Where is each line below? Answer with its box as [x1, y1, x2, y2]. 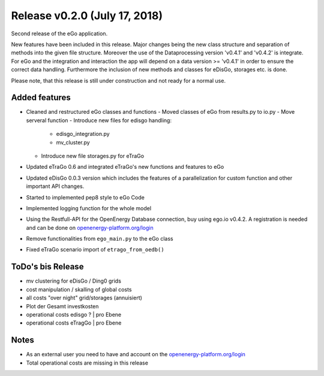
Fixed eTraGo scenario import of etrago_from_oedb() [26, 246, 164, 253]
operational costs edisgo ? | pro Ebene [26, 311, 122, 318]
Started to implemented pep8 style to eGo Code [26, 193, 145, 201]
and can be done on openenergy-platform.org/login [26, 224, 154, 231]
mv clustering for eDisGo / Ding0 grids [26, 277, 121, 284]
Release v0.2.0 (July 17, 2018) [11, 9, 163, 22]
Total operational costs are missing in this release [26, 359, 148, 366]
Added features [11, 93, 71, 103]
